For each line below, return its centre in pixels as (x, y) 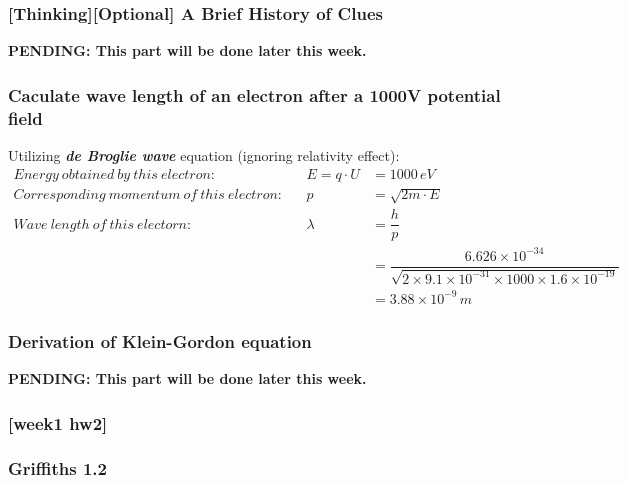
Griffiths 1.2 (57, 468)
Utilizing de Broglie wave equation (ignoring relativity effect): (204, 154)
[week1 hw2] (58, 422)
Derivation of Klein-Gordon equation (160, 340)
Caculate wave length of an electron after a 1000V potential (254, 94)
